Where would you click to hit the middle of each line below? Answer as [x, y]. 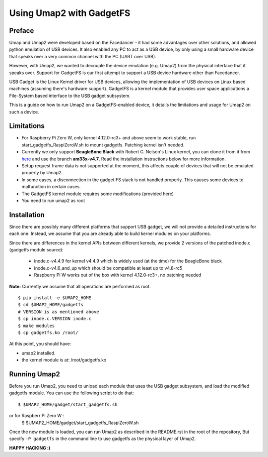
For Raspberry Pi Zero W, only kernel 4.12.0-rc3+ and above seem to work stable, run [109, 138]
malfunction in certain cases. [51, 187]
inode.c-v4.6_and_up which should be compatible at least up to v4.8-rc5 [108, 268]
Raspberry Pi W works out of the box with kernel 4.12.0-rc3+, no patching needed [118, 275]
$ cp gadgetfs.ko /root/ [48, 333]
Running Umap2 [35, 374]
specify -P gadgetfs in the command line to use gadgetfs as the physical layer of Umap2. [102, 439]
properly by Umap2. [42, 173]
